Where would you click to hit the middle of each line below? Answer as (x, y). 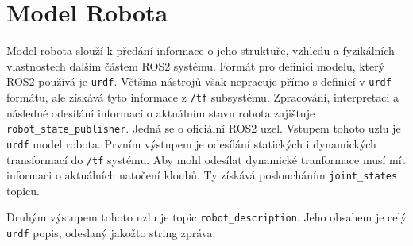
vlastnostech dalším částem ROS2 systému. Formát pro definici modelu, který (196, 65)
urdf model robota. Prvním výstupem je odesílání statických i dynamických (191, 143)
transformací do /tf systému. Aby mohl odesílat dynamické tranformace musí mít (206, 159)
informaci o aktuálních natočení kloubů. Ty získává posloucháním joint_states (202, 175)
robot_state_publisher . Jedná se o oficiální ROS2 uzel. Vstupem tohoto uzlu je (204, 128)
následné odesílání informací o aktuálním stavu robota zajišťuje (161, 112)
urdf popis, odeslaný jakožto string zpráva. (111, 233)
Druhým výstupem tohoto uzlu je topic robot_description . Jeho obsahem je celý (206, 217)
